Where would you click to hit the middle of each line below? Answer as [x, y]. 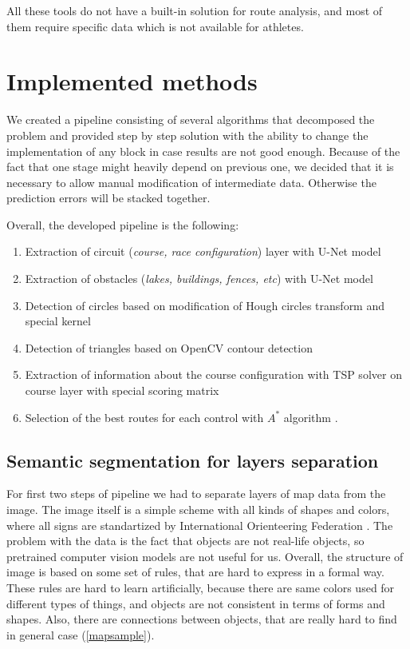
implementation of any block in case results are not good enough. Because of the [203, 151]
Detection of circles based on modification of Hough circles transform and [205, 305]
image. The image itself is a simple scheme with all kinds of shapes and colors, [198, 510]
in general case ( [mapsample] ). [81, 634]
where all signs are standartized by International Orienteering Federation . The [200, 525]
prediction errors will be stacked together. [108, 198]
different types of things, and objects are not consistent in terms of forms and [196, 603]
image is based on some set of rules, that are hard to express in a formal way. [195, 572]
